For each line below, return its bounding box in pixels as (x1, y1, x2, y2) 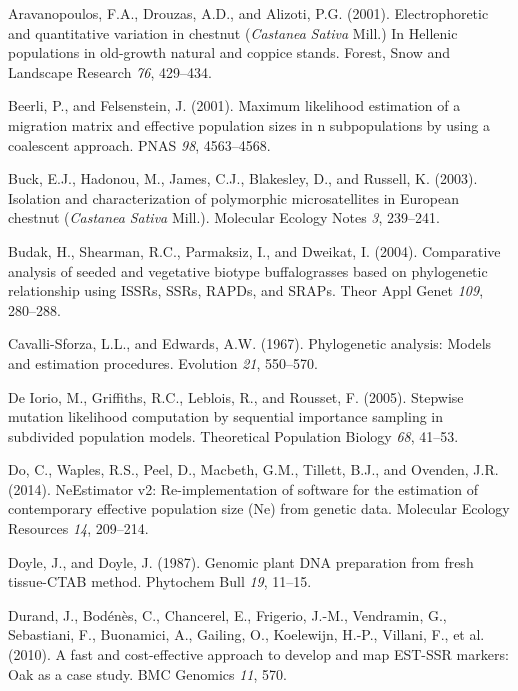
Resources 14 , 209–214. (8, 518, 149, 539)
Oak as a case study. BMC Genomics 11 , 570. (8, 663, 287, 684)
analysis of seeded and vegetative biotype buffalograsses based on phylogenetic (8, 260, 488, 281)
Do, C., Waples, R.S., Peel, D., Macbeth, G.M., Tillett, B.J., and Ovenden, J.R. (8, 459, 499, 480)
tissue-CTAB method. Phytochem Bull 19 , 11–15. (8, 571, 312, 592)
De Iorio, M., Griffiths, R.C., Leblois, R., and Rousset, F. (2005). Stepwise (8, 386, 464, 407)
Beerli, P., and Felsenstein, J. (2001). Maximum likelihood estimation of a (8, 95, 461, 116)
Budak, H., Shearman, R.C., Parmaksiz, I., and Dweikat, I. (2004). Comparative (8, 240, 501, 261)
